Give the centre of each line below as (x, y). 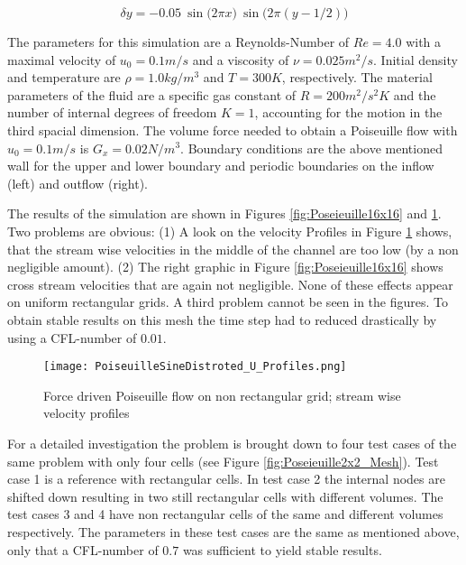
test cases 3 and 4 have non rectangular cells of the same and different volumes (225, 514)
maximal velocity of (62, 59)
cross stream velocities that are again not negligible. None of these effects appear (230, 284)
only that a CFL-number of (83, 549)
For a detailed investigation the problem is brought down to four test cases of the (232, 443)
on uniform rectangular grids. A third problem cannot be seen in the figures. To (228, 302)
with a (424, 42)
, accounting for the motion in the (348, 112)
